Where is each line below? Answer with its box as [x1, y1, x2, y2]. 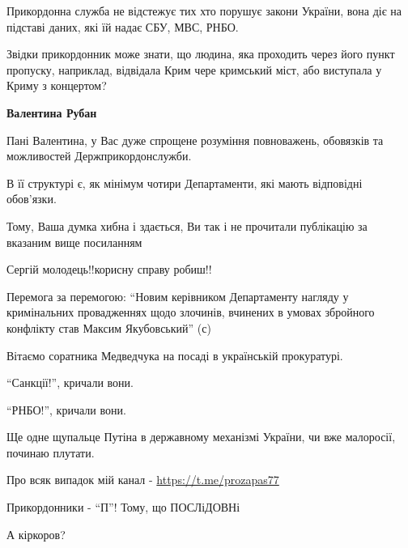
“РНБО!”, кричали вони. [6, 401, 126, 418]
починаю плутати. [6, 444, 95, 461]
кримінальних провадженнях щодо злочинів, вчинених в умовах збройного [6, 304, 375, 321]
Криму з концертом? [6, 77, 107, 94]
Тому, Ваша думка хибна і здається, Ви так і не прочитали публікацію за [6, 217, 368, 234]
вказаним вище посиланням [6, 233, 142, 250]
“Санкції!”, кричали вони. [6, 374, 134, 391]
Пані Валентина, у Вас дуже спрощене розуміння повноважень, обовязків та [6, 131, 384, 148]
